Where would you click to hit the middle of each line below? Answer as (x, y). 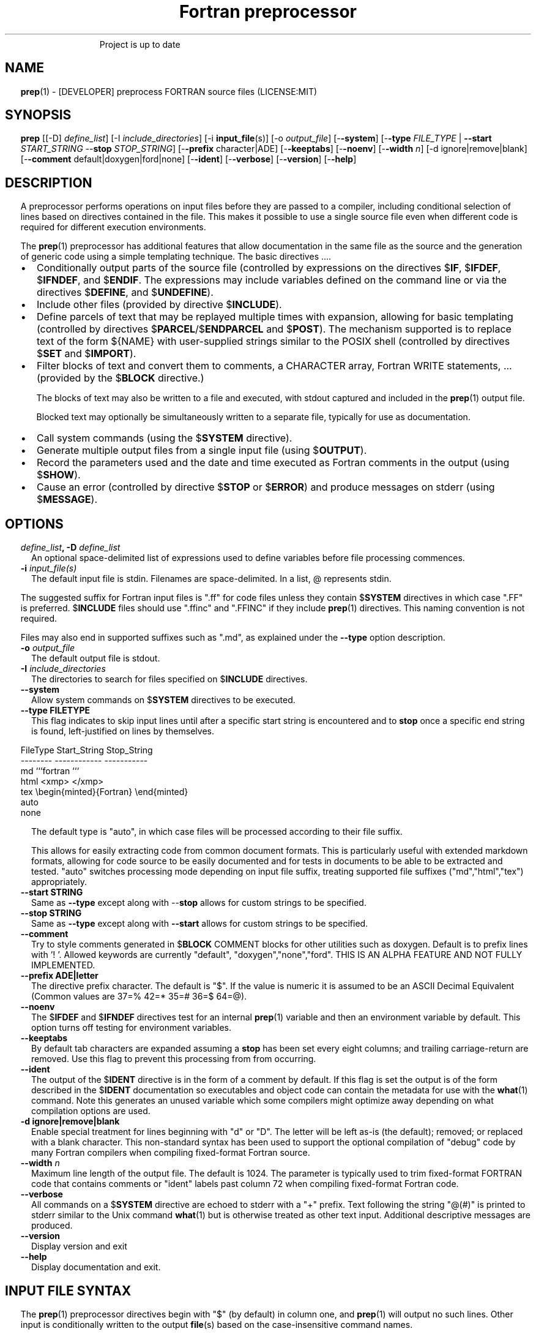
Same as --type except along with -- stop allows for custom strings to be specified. (199, 903)
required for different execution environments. (113, 227)
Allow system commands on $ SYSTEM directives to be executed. (163, 700)
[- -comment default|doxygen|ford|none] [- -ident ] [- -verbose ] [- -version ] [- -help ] (188, 159)
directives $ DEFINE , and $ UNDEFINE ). (125, 292)
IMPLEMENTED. (63, 965)
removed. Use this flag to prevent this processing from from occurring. (174, 1059)
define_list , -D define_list (70, 548)
